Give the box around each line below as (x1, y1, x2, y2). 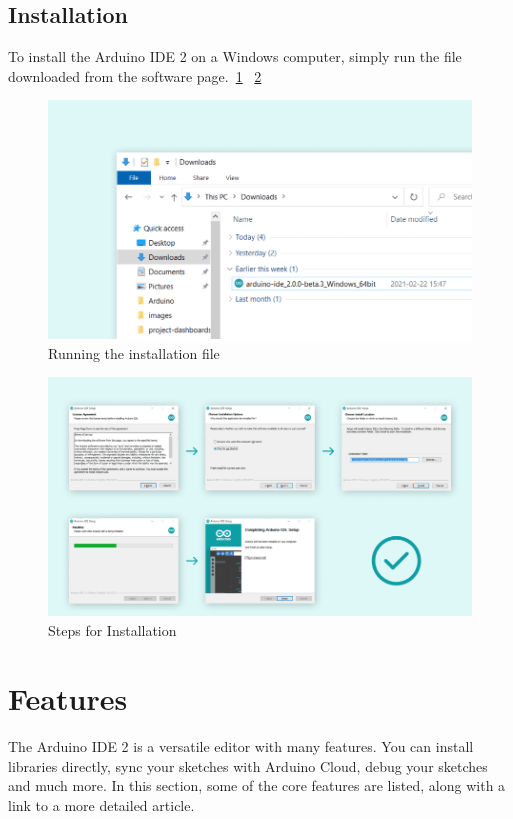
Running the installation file (48, 342, 220, 363)
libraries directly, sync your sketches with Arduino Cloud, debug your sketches (8, 755, 488, 776)
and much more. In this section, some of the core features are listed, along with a (8, 775, 506, 796)
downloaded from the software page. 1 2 (8, 65, 262, 86)
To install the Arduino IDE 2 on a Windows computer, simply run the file (8, 46, 462, 67)
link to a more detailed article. (8, 795, 195, 816)
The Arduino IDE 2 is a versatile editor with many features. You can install (8, 736, 474, 757)
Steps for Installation (48, 619, 177, 640)
